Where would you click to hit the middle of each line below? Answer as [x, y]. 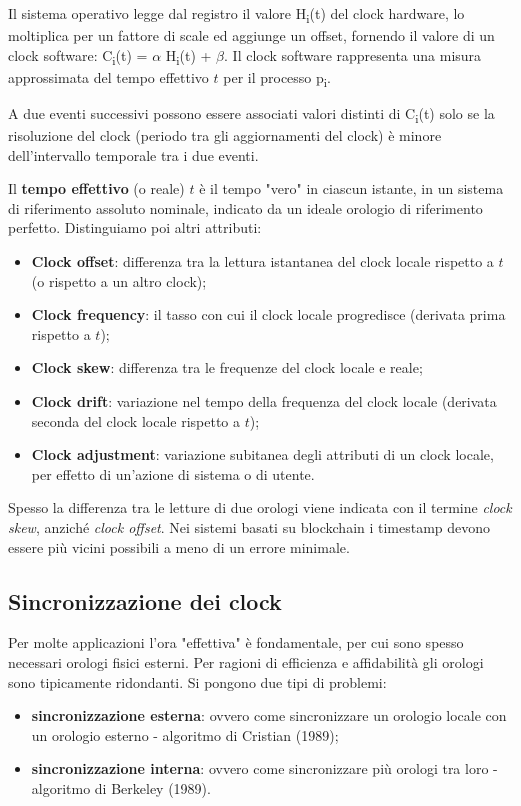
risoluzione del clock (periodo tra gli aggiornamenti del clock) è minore [225, 135]
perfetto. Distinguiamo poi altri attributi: [135, 227]
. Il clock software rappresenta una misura [353, 54]
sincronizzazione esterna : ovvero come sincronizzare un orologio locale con [269, 715]
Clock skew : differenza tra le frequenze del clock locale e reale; [227, 367]
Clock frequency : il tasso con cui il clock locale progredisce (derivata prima [268, 314]
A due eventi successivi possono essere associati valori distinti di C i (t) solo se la [251, 114]
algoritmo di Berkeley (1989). [121, 787]
